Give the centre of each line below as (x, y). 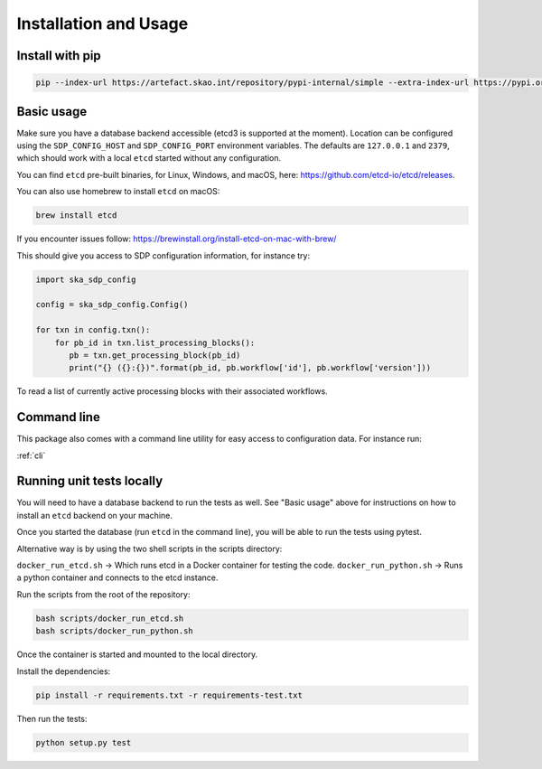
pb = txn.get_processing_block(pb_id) (155, 355)
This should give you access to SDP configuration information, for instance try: (164, 255)
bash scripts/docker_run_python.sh (114, 631)
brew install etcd (76, 216)
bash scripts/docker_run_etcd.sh (110, 618)
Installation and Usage (103, 23)
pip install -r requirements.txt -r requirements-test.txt (169, 695)
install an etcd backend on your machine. (95, 515)
